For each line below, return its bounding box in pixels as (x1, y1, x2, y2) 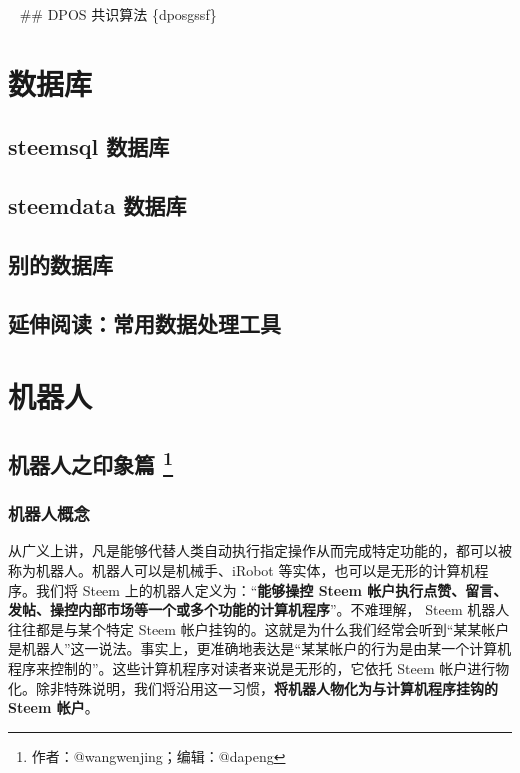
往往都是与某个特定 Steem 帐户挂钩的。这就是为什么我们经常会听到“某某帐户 (8, 618, 510, 639)
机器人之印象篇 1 (8, 444, 174, 479)
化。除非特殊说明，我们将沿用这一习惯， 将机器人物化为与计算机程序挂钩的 (8, 677, 498, 698)
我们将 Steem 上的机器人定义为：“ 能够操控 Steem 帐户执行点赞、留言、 (35, 579, 508, 600)
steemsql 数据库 (8, 131, 170, 162)
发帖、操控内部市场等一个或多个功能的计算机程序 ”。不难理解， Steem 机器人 (8, 599, 510, 620)
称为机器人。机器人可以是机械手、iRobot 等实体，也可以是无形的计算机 (8, 560, 475, 581)
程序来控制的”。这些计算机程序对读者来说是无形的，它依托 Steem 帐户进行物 (8, 658, 510, 679)
